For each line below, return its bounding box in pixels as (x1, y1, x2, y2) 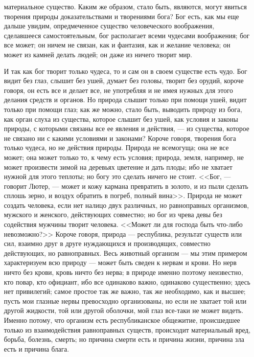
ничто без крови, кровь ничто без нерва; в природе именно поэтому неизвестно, (4, 267, 243, 277)
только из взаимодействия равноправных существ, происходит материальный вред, (4, 324, 251, 335)
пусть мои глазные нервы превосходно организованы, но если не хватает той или (4, 295, 247, 306)
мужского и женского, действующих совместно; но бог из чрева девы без (4, 209, 222, 220)
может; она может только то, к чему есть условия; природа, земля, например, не (4, 152, 244, 162)
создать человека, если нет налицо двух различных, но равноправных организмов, (4, 200, 249, 210)
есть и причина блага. (4, 343, 69, 354)
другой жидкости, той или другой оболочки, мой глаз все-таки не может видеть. (4, 305, 244, 315)
